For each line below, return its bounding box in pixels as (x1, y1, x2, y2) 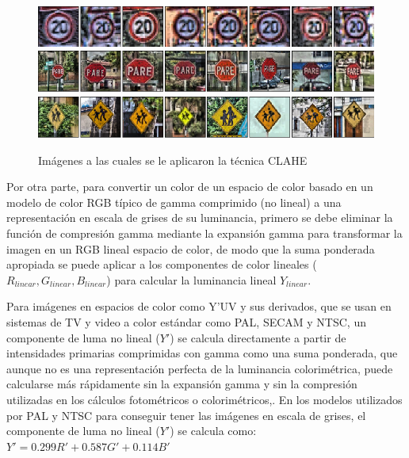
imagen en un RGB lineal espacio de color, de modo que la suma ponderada (6, 240, 375, 257)
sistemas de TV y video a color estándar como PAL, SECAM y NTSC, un (6, 314, 366, 330)
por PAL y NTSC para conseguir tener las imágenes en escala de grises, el (6, 406, 366, 423)
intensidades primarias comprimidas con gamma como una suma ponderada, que (6, 345, 398, 361)
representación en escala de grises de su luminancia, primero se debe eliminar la (6, 209, 393, 226)
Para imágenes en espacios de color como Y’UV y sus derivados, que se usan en (6, 298, 392, 315)
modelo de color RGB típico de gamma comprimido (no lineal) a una (6, 193, 342, 210)
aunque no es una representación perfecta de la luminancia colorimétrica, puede (6, 360, 393, 376)
